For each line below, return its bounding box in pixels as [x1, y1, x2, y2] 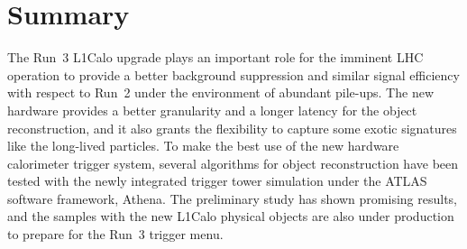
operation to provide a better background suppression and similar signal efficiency [7, 65, 460, 84]
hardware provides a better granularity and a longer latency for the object [7, 100, 417, 119]
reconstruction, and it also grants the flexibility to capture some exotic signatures [7, 118, 457, 137]
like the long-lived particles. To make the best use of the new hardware [7, 136, 399, 155]
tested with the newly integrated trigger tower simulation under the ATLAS [7, 171, 427, 190]
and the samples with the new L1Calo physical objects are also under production [7, 207, 454, 226]
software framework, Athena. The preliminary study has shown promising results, [7, 189, 457, 207]
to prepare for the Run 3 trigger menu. [7, 225, 224, 244]
